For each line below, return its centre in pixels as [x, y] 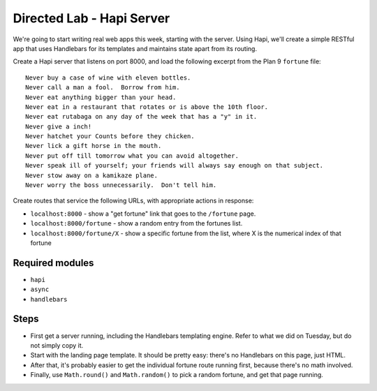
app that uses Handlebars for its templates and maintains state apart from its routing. [135, 48]
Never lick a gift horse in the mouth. [94, 146]
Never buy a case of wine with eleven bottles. [108, 78]
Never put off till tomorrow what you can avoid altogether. [132, 156]
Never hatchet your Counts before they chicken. [110, 137]
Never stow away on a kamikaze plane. [92, 175]
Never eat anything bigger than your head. [101, 97]
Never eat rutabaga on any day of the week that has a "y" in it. [141, 117]
